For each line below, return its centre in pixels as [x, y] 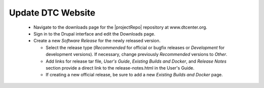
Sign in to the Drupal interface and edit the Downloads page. [94, 34]
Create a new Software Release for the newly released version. [97, 41]
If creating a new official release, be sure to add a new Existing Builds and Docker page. [134, 75]
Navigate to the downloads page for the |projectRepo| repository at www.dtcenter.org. [120, 27]
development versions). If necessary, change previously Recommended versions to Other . [136, 54]
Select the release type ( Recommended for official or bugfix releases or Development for [135, 47]
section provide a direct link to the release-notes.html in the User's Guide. [120, 68]
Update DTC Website [52, 13]
